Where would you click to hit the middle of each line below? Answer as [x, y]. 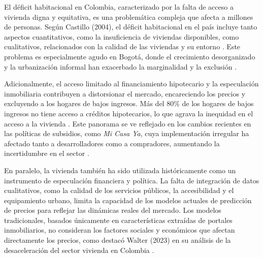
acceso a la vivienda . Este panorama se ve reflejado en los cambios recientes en [128, 123]
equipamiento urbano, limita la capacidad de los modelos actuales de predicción [128, 200]
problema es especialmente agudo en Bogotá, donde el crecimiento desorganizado [130, 56]
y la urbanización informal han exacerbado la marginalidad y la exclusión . [121, 66]
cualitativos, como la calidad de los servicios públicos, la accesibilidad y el [119, 190]
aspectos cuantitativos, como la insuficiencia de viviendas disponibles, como [122, 36]
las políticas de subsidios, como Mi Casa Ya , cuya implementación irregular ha [127, 133]
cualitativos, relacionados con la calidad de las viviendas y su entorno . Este [122, 46]
